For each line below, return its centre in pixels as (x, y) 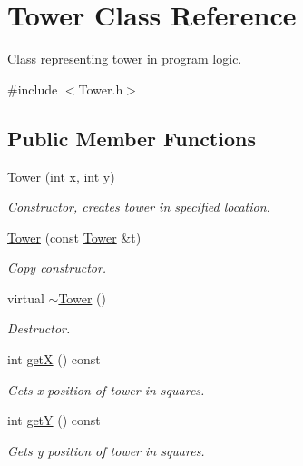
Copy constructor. (57, 268)
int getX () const (54, 359)
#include (33, 89)
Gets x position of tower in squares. (106, 389)
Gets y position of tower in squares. (106, 450)
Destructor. (39, 328)
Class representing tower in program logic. (125, 59)
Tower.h (101, 89)
